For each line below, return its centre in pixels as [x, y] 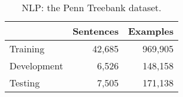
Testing [25, 83]
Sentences [95, 31]
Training [27, 48]
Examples [151, 31]
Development [36, 66]
